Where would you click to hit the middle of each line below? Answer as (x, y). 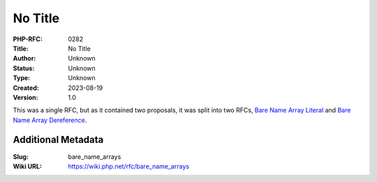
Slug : (21, 156)
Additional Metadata (58, 140)
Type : (22, 78)
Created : (26, 88)
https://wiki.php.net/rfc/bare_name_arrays (129, 166)
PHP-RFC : (28, 39)
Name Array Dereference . (50, 120)
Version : (25, 97)
